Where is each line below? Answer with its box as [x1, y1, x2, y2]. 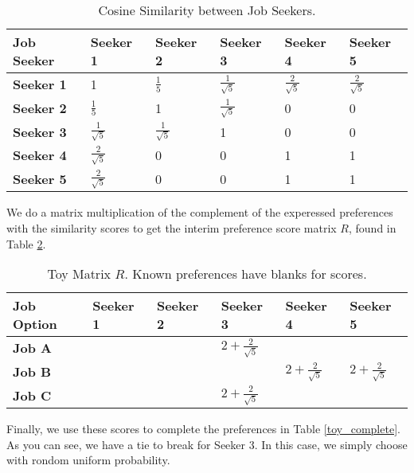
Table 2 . [6, 235, 46, 252]
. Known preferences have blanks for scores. [124, 264, 367, 283]
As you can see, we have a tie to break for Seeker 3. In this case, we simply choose [6, 436, 408, 452]
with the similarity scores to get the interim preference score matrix [6, 219, 337, 236]
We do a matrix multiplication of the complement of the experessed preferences [6, 204, 393, 221]
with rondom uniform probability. [6, 451, 170, 468]
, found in [349, 219, 396, 236]
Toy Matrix [47, 264, 111, 283]
